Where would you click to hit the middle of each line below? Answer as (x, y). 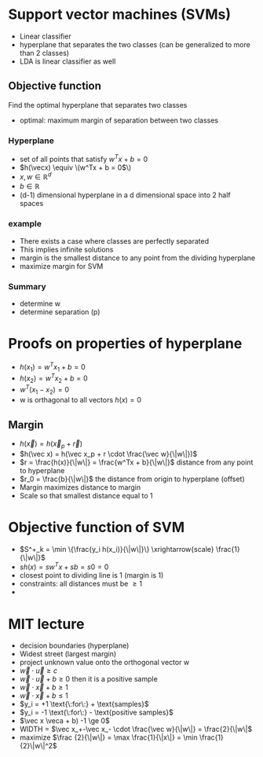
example (25, 224)
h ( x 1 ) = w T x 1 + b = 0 (53, 367)
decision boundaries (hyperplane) (74, 645)
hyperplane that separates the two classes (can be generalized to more (135, 44)
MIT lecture (46, 624)
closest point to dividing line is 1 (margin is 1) (91, 575)
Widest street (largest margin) (68, 654)
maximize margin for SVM (61, 266)
